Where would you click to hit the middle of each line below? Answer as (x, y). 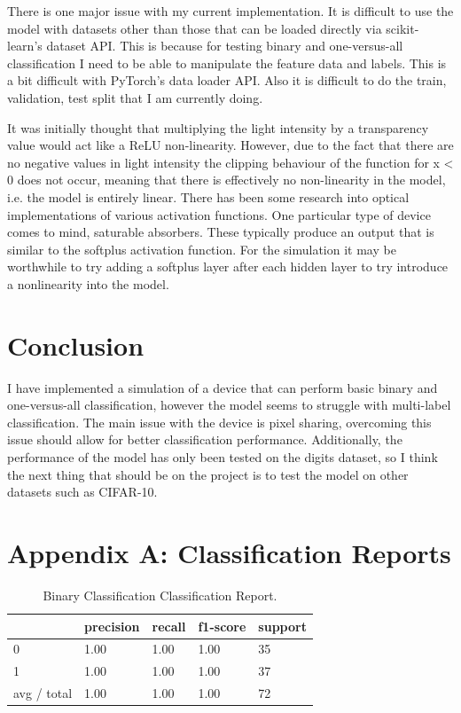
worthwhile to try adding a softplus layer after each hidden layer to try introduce (228, 266)
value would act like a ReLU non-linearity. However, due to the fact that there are (230, 145)
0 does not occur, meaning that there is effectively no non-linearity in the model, (227, 180)
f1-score (222, 626)
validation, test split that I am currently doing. (135, 97)
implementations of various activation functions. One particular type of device (219, 214)
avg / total (43, 693)
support (282, 626)
